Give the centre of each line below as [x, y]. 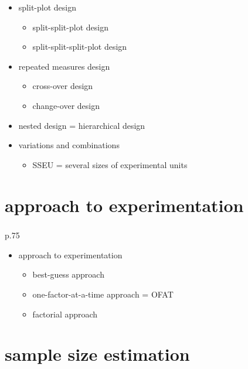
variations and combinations [69, 145]
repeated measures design [64, 66]
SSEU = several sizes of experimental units [110, 164]
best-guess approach [68, 274]
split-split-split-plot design [80, 47]
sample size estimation [97, 354]
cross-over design [63, 86]
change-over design [66, 105]
